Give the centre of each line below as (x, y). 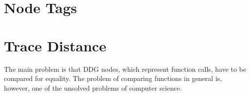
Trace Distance (55, 45)
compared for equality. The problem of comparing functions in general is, (113, 78)
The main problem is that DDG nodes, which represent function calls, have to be (125, 69)
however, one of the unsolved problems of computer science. (93, 88)
